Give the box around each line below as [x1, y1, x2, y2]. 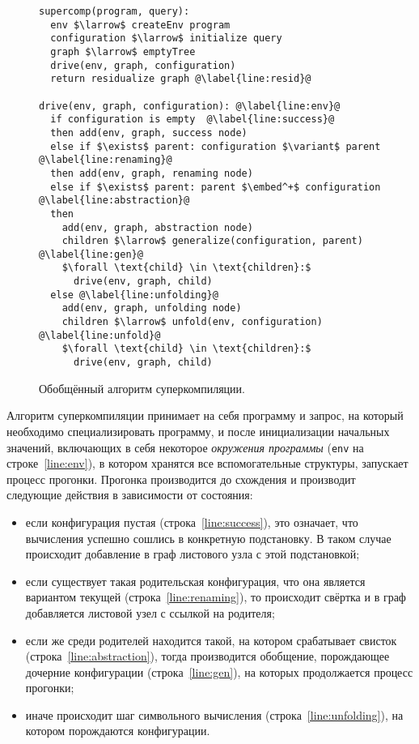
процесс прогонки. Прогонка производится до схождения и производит [6, 470, 356, 487]
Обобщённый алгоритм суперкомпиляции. [39, 379, 245, 396]
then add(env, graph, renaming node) [50, 167, 253, 179]
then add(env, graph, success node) [50, 126, 248, 139]
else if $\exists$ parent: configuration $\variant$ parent [50, 140, 381, 152]
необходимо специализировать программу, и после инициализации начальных [6, 422, 390, 439]
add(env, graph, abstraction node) [61, 221, 253, 233]
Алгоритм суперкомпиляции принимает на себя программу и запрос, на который [6, 407, 404, 424]
